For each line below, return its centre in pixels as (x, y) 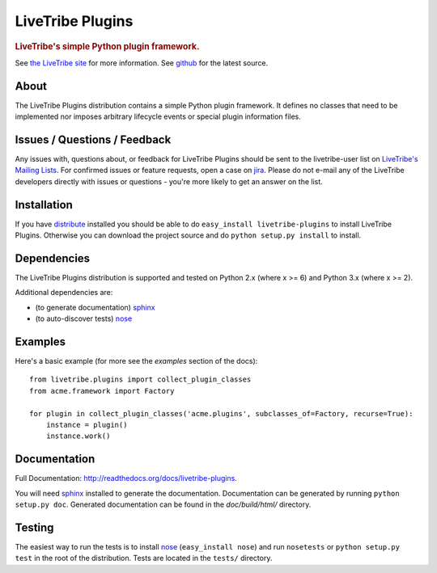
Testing (34, 527)
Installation (44, 205)
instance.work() (78, 436)
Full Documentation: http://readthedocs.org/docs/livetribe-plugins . (126, 478)
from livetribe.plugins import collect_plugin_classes (140, 379)
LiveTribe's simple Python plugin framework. (107, 46)
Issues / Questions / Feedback (93, 139)
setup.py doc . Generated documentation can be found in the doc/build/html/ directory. (163, 504)
